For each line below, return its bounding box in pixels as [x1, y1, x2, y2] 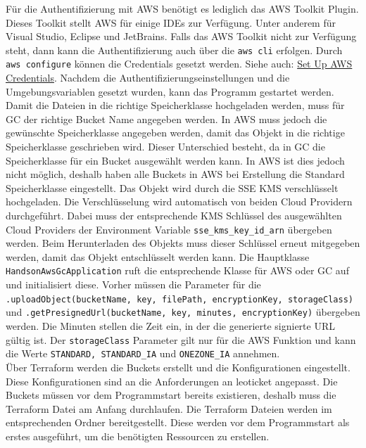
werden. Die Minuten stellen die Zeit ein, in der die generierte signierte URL [6, 319, 335, 333]
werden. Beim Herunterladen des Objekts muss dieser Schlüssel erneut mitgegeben [6, 236, 360, 250]
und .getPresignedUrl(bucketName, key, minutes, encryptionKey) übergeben [6, 305, 360, 319]
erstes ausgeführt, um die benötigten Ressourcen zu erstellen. [6, 428, 270, 443]
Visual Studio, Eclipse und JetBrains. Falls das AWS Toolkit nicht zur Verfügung [6, 29, 357, 44]
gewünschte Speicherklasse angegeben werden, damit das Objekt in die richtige [6, 125, 345, 140]
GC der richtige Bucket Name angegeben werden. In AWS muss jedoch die [6, 111, 327, 126]
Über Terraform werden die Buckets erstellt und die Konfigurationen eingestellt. [6, 359, 351, 374]
